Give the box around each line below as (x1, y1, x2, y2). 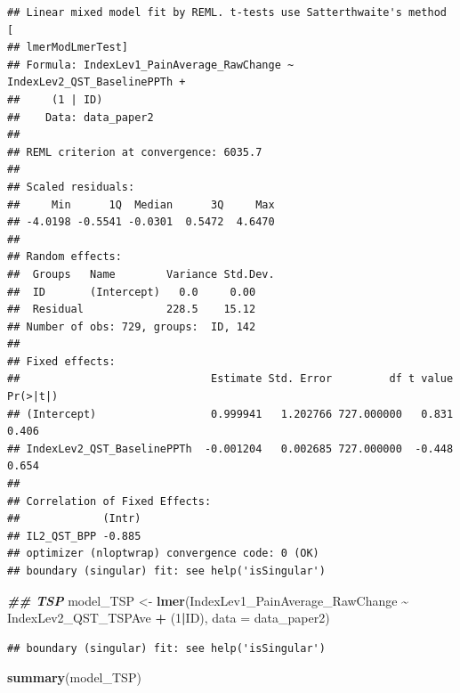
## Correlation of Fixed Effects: (7, 494, 212, 508)
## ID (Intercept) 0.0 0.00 (7, 285, 256, 298)
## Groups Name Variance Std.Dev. (7, 267, 275, 281)
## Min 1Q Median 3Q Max (7, 198, 275, 211)
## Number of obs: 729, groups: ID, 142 (7, 320, 256, 333)
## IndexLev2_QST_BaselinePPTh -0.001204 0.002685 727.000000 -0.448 (7, 442, 454, 455)
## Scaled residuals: (7, 180, 135, 193)
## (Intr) (7, 512, 141, 526)
